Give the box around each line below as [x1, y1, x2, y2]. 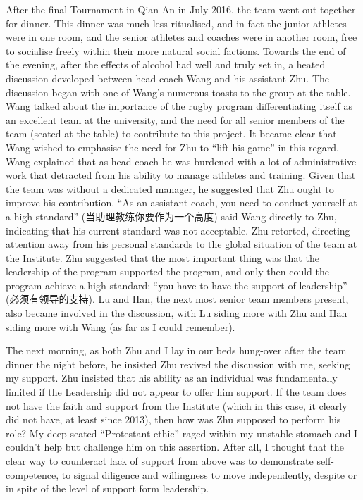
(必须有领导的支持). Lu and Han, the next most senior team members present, [6, 292, 349, 306]
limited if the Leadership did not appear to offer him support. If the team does [6, 385, 347, 399]
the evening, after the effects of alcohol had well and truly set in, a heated [6, 57, 326, 72]
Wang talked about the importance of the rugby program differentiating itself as [6, 99, 352, 113]
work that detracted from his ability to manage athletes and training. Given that [6, 168, 356, 182]
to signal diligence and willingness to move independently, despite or [61, 467, 357, 482]
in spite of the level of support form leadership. [6, 481, 209, 496]
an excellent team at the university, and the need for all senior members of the [6, 112, 345, 127]
